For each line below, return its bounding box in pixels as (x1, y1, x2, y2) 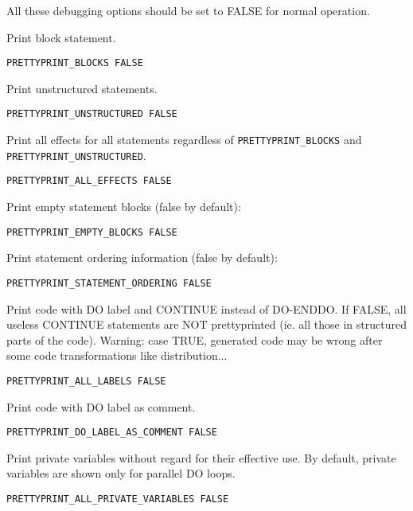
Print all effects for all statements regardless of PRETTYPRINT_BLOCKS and (6, 131, 362, 148)
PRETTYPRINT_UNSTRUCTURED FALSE (6, 108, 177, 120)
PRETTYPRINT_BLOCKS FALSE (6, 57, 143, 69)
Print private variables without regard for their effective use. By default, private (6, 449, 396, 466)
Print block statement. (6, 29, 116, 45)
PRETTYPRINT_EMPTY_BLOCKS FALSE (6, 226, 177, 238)
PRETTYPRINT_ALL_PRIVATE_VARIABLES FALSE (6, 493, 229, 505)
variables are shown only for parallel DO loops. (6, 465, 236, 482)
